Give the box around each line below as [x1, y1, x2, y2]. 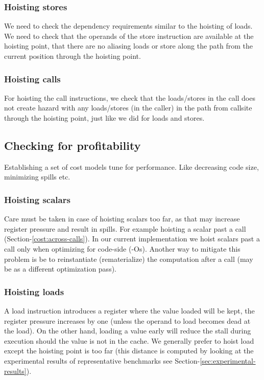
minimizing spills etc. [4, 171, 70, 182]
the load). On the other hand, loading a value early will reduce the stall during [4, 325, 251, 336]
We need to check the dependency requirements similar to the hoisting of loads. [4, 20, 253, 31]
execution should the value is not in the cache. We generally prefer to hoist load [4, 335, 254, 346]
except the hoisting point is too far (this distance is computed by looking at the [4, 345, 254, 356]
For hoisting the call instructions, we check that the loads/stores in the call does [4, 92, 255, 103]
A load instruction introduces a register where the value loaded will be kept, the [4, 305, 255, 316]
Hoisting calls [4, 72, 61, 85]
